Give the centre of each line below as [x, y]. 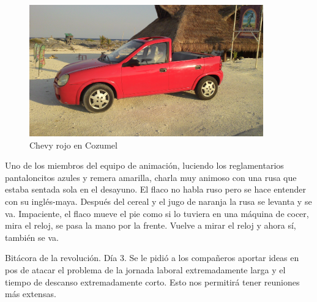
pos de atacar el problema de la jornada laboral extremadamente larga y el [145, 269]
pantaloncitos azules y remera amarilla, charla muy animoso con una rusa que [151, 177]
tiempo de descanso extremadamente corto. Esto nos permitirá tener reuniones [152, 282]
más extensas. [31, 294]
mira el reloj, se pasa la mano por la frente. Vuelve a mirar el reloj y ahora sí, [151, 225]
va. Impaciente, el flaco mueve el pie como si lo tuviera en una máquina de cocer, [157, 213]
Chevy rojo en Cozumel [73, 145]
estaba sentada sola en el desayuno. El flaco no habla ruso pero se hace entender [155, 189]
